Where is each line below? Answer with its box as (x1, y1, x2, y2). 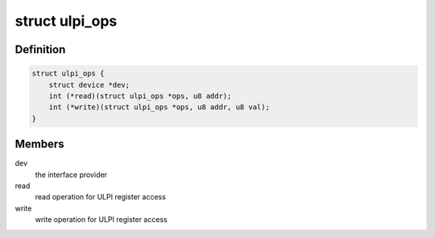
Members (14, 137, 64, 151)
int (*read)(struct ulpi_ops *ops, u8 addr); (48, 91, 232, 101)
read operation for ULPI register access (35, 192, 167, 202)
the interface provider (35, 170, 108, 179)
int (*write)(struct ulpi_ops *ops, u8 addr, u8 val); (48, 103, 270, 112)
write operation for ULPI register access (35, 215, 168, 224)
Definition (14, 43, 66, 56)
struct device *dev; (48, 80, 130, 89)
